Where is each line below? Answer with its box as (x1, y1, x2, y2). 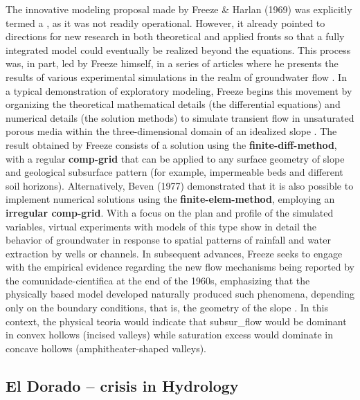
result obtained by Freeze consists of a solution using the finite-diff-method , (6, 137, 337, 152)
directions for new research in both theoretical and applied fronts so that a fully (6, 29, 345, 44)
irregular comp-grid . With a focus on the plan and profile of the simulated (6, 205, 334, 219)
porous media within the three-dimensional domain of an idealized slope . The (6, 124, 337, 138)
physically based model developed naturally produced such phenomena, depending (6, 287, 354, 301)
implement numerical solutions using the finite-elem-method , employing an (6, 192, 335, 206)
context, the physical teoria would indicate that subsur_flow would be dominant (6, 313, 347, 328)
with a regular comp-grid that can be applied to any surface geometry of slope (6, 151, 345, 165)
